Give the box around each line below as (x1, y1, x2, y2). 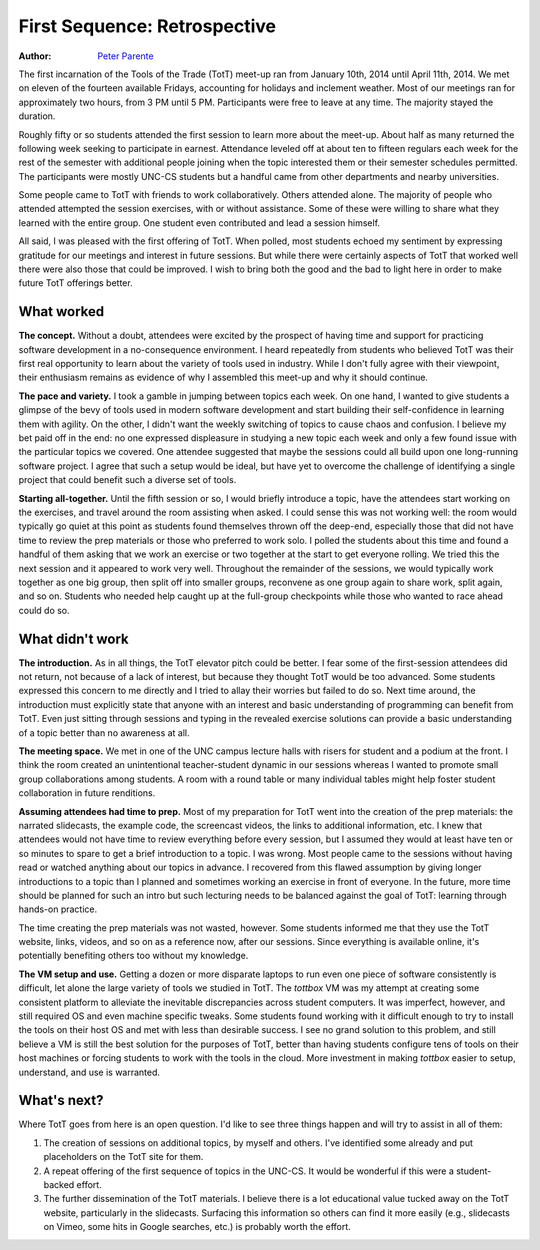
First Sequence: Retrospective (18, 15, 277, 37)
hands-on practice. (18, 903, 98, 915)
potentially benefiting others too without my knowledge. (18, 950, 249, 962)
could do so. (18, 604, 70, 616)
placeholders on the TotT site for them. (43, 1151, 204, 1163)
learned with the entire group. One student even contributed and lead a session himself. (18, 216, 380, 229)
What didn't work (18, 630, 129, 647)
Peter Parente (97, 50, 154, 62)
